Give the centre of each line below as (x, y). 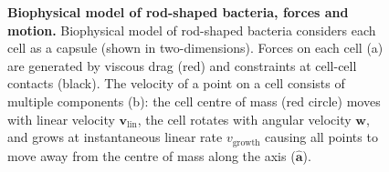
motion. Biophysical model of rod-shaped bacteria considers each (192, 30)
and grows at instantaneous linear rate (115, 137)
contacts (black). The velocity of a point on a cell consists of (176, 83)
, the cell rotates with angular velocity (244, 119)
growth (246, 142)
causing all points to (321, 137)
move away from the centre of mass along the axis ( (152, 155)
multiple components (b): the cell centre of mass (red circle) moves (194, 101)
